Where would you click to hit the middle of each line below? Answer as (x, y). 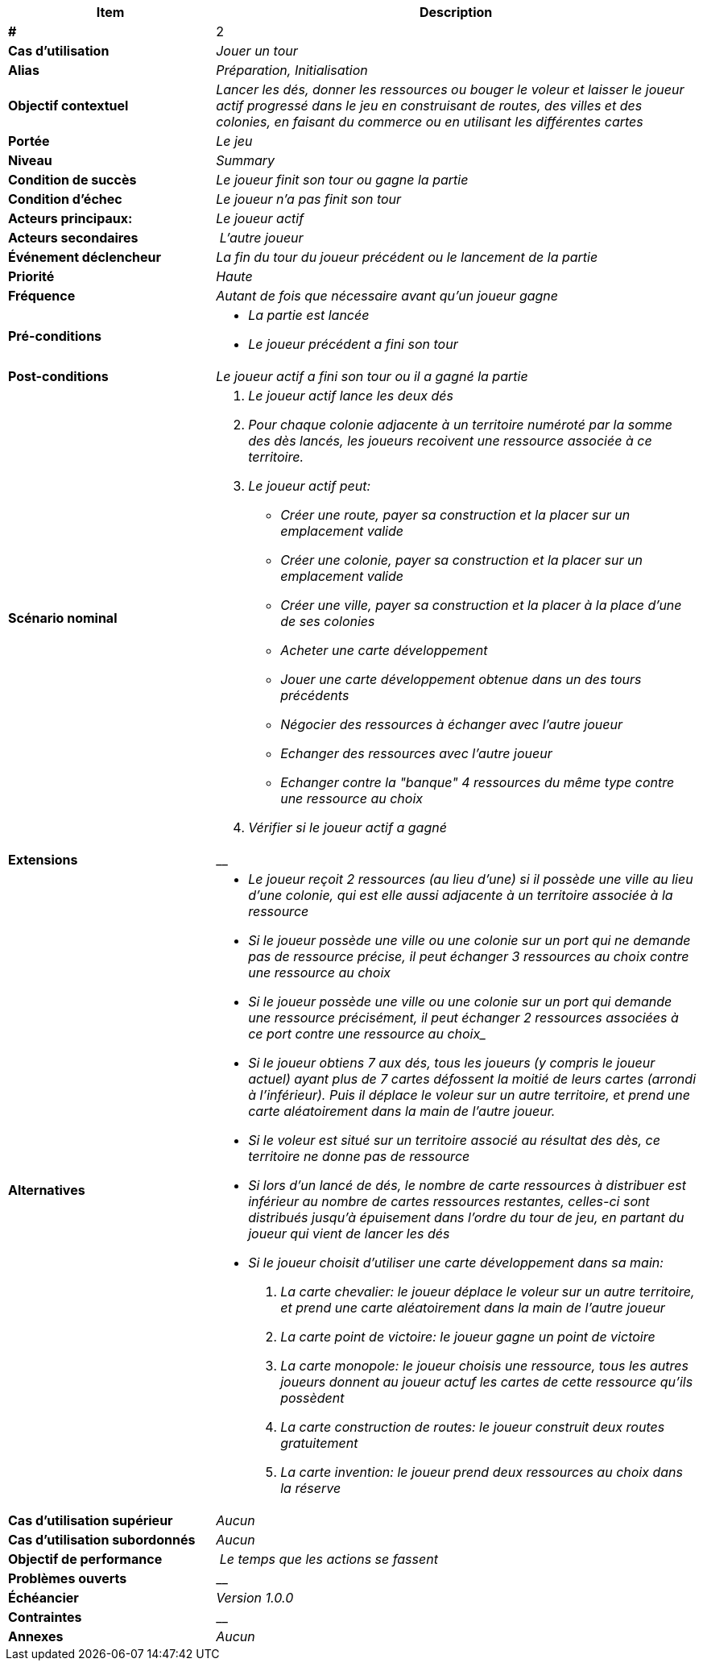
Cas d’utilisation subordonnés (102, 1540)
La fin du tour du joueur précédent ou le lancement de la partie (407, 257)
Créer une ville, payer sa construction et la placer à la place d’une (481, 605)
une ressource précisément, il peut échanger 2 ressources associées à (463, 1018)
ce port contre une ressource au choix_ (367, 1034)
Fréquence (42, 296)
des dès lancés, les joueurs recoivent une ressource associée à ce (450, 441)
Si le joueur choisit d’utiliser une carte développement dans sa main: (456, 1263)
